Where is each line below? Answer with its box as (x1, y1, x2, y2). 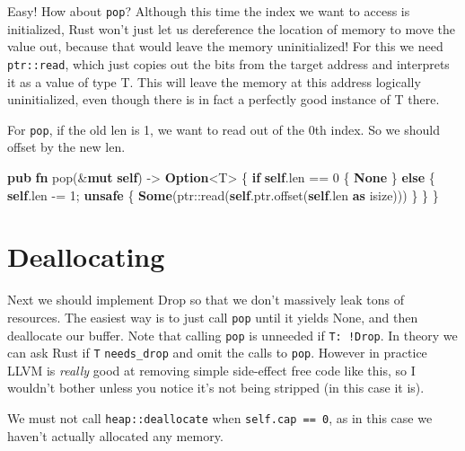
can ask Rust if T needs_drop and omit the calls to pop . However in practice (7, 343, 427, 362)
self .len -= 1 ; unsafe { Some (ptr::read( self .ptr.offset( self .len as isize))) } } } (7, 185, 439, 204)
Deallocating (7, 238, 165, 275)
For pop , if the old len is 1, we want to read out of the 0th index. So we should (7, 119, 440, 138)
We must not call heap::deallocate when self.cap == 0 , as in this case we (7, 409, 433, 427)
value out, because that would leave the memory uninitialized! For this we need (7, 37, 443, 56)
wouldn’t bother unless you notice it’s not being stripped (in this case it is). (7, 378, 425, 397)
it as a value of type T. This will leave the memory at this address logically (7, 72, 421, 91)
